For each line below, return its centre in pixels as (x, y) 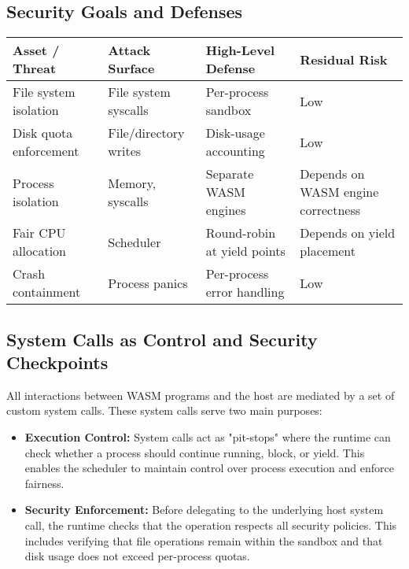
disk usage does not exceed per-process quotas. (137, 556)
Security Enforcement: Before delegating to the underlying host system (204, 510)
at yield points (245, 251)
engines (226, 210)
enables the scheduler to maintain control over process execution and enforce (209, 468)
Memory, (132, 183)
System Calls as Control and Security (162, 339)
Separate (230, 174)
